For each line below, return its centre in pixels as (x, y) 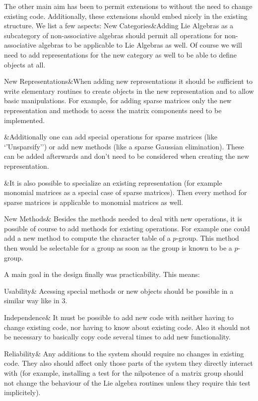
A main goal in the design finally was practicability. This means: (102, 274)
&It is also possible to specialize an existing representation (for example (113, 182)
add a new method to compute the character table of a (87, 238)
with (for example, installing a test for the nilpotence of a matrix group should (124, 373)
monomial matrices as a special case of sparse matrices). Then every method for (126, 192)
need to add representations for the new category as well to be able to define (120, 54)
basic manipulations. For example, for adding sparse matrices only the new (118, 100)
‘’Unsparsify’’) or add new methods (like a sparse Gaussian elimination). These (124, 146)
